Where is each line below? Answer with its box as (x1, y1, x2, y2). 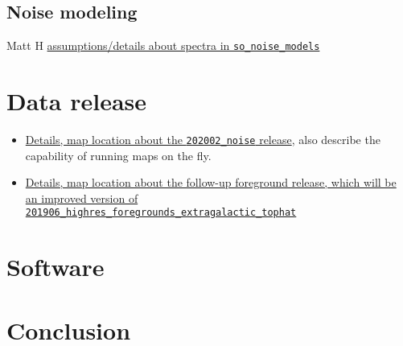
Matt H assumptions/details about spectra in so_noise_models (6, 37, 320, 54)
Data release (6, 84, 147, 117)
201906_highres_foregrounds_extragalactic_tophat (25, 207, 297, 219)
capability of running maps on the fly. (25, 146, 212, 163)
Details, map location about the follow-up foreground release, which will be (25, 174, 397, 191)
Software (6, 250, 105, 283)
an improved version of (25, 189, 138, 206)
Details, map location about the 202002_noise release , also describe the (25, 130, 380, 147)
